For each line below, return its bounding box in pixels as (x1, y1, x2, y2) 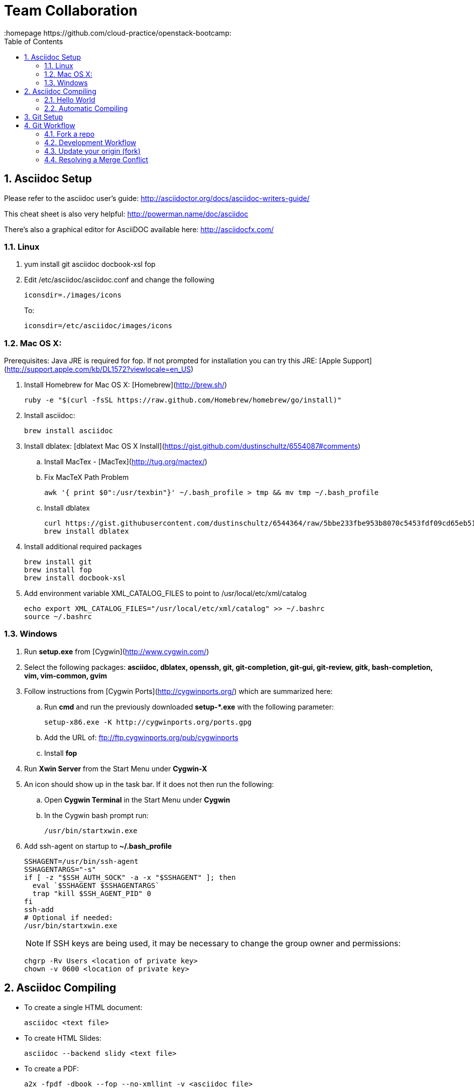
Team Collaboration (4, 2, 138, 19)
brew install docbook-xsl (24, 574, 126, 582)
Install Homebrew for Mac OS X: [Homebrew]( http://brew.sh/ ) (24, 380, 227, 389)
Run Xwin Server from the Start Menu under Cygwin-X (24, 764, 207, 773)
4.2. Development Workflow (44, 138, 137, 147)
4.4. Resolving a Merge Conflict (44, 155, 149, 164)
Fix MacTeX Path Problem (44, 473, 129, 482)
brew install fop (24, 566, 92, 574)
